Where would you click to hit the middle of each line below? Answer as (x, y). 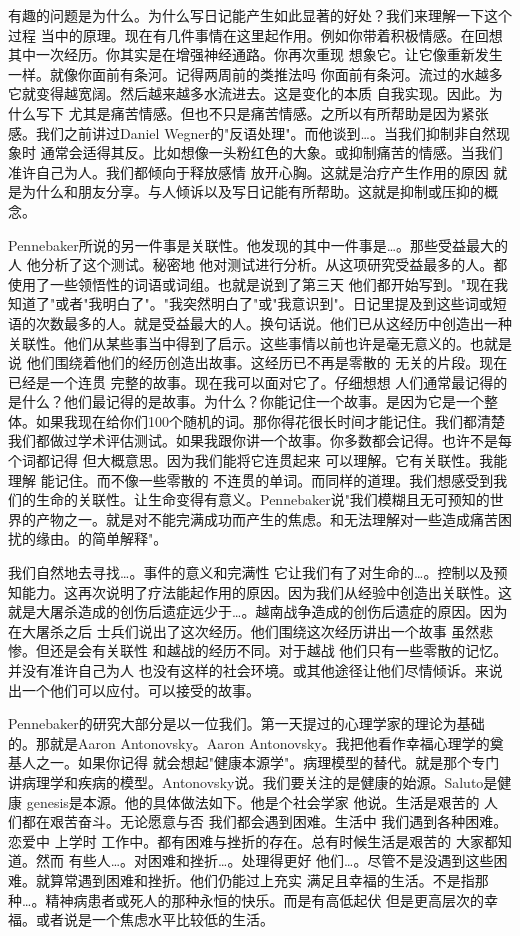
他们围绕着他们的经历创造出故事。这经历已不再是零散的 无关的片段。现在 (267, 362)
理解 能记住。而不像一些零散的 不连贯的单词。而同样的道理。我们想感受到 (251, 479)
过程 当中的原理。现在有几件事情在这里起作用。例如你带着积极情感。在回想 (255, 34)
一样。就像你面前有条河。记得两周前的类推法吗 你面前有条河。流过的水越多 (255, 73)
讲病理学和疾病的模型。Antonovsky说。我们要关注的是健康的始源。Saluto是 (253, 781)
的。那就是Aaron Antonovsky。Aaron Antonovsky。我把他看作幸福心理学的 (249, 742)
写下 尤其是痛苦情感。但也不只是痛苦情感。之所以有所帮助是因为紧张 (262, 112)
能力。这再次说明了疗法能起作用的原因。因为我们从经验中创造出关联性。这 (266, 591)
